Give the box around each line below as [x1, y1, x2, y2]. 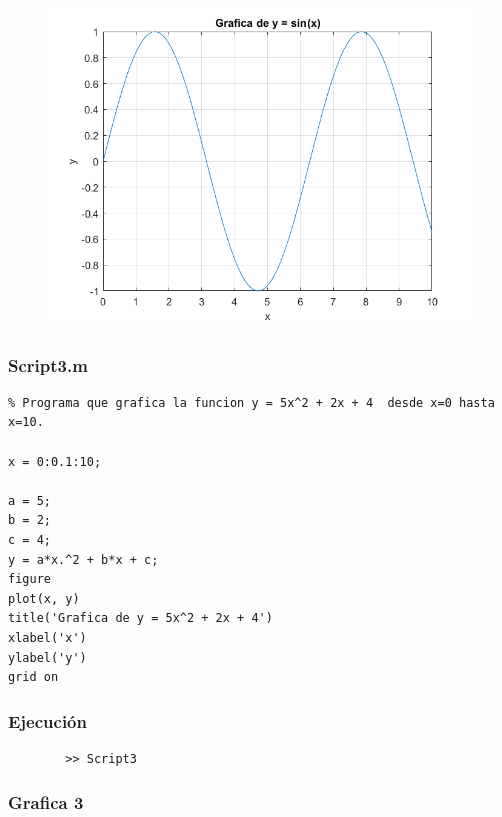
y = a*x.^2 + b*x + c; [8, 552, 159, 567]
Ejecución [8, 708, 87, 733]
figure [8, 572, 51, 587]
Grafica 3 [8, 790, 84, 815]
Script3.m [8, 352, 88, 377]
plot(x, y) [8, 591, 80, 606]
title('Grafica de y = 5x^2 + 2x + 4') [8, 611, 273, 626]
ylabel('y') [8, 650, 87, 665]
